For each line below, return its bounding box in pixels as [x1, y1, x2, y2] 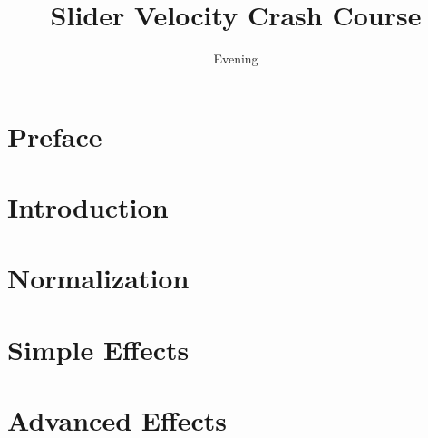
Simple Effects [7, 330, 190, 367]
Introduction [7, 189, 169, 226]
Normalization [7, 259, 190, 297]
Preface [7, 117, 102, 154]
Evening [213, 49, 258, 68]
